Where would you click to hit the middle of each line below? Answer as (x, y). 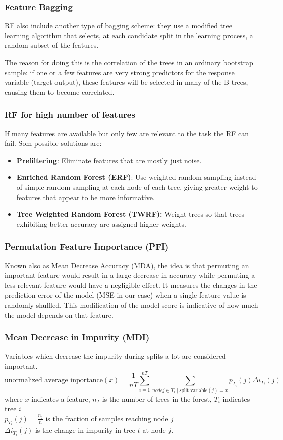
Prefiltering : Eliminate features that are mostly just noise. (109, 160)
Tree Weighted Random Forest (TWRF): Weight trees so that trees (130, 214)
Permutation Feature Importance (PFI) (87, 246)
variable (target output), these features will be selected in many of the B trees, (126, 82)
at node (154, 430)
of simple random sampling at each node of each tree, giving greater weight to (137, 187)
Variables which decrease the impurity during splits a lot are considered (115, 356)
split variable (193, 390)
